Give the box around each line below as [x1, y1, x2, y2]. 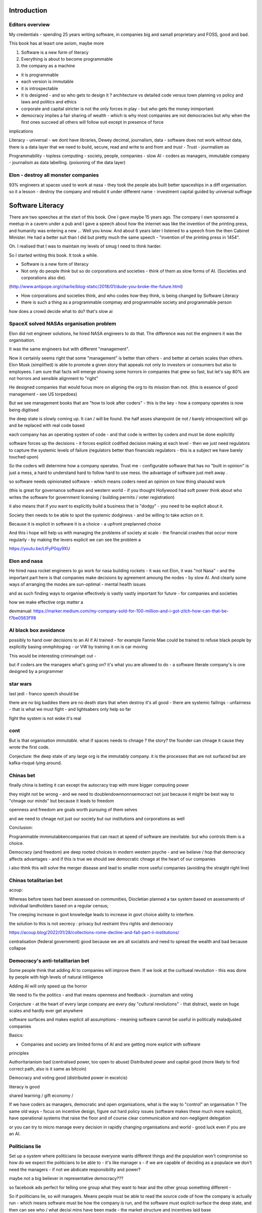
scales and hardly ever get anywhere [9, 1008, 83, 1014]
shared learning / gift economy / [9, 1092, 74, 1098]
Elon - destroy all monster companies [9, 172, 99, 179]
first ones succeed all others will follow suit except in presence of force [21, 119, 164, 125]
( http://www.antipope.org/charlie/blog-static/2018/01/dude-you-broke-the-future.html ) [9, 284, 183, 290]
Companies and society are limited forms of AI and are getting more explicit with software [21, 1041, 201, 1047]
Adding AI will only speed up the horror [9, 983, 87, 989]
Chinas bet [9, 772, 35, 779]
